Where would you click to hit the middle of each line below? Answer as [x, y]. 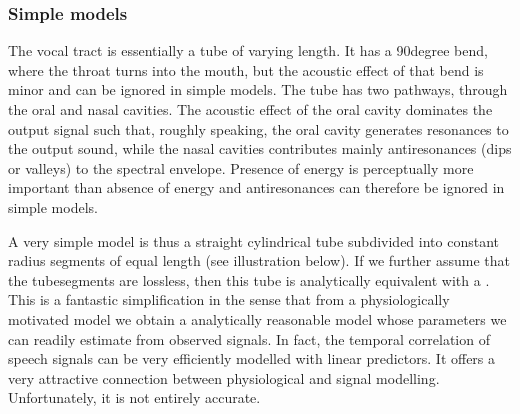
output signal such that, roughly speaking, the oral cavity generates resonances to [258, 128]
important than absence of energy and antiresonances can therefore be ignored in [256, 187]
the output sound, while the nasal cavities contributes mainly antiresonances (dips [260, 148]
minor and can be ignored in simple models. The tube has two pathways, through [258, 89]
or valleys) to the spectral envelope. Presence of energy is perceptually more [241, 167]
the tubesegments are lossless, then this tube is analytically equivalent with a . [249, 279]
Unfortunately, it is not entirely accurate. [134, 397]
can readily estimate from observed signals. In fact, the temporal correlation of [249, 338]
